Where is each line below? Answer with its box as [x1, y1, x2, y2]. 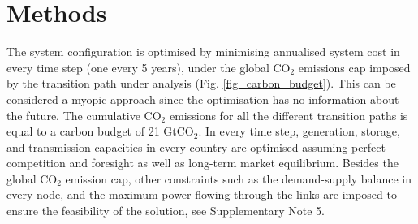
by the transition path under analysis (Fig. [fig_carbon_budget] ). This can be [6, 75, 396, 92]
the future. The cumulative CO [6, 106, 162, 123]
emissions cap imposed [298, 58, 411, 75]
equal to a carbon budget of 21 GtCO [6, 123, 194, 140]
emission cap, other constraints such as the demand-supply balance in [65, 170, 412, 187]
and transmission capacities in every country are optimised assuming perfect [6, 138, 386, 155]
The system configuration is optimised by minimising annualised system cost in [6, 43, 400, 60]
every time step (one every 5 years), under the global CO [6, 58, 291, 75]
